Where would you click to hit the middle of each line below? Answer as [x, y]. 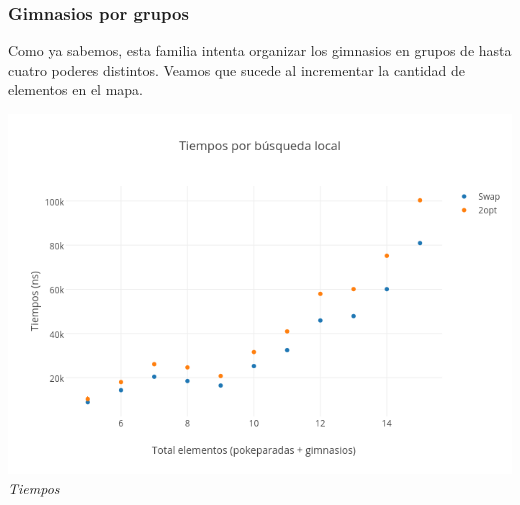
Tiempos [34, 487]
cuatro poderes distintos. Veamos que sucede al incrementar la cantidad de [237, 69]
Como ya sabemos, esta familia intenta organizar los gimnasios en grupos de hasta [260, 50]
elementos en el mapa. [75, 89]
